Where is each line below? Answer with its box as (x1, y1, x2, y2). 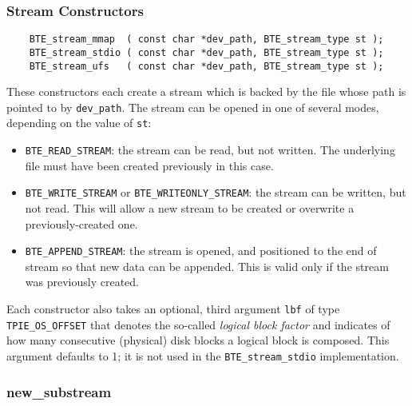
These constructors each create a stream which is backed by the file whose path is (6, 83, 406, 100)
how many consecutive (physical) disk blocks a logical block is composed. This (6, 332, 390, 348)
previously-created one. (25, 215, 138, 232)
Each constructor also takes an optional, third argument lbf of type (6, 301, 340, 317)
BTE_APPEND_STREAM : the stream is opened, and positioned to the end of (25, 242, 377, 259)
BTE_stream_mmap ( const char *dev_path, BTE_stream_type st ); (29, 34, 384, 46)
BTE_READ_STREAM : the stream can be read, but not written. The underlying (25, 141, 395, 158)
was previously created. (25, 273, 139, 290)
